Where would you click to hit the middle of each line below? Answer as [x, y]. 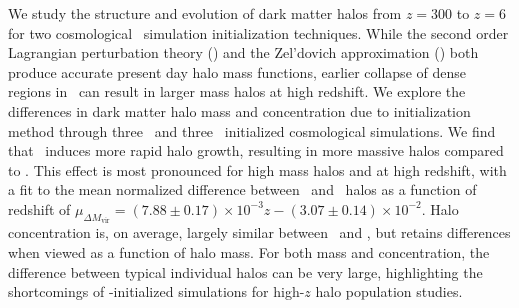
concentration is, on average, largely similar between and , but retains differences [259, 232]
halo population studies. [389, 291]
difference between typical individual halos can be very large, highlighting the [245, 271]
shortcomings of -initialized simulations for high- [156, 291]
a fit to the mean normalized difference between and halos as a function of [242, 189]
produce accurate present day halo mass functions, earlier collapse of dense [237, 71]
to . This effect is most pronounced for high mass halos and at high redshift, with [257, 169]
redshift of [39, 208]
